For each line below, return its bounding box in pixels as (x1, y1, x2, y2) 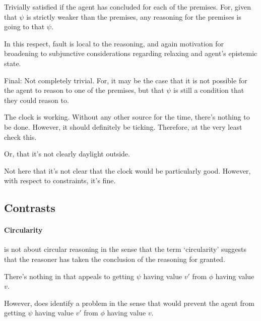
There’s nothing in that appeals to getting (4, 271, 135, 281)
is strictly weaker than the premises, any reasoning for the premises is (26, 11, 241, 22)
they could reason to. (4, 94, 69, 105)
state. (4, 58, 21, 68)
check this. (4, 131, 37, 142)
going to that (4, 21, 45, 32)
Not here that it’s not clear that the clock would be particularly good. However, (4, 165, 251, 176)
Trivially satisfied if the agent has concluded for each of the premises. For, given (4, 2, 251, 12)
